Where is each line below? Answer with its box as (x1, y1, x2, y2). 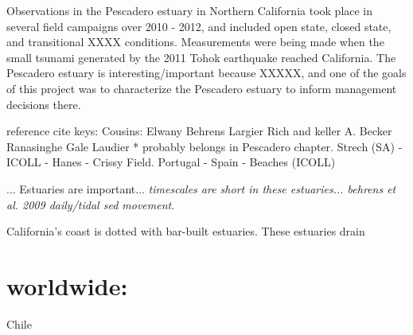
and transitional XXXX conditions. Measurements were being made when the (6, 33, 384, 50)
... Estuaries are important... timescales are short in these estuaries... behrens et (6, 180, 396, 197)
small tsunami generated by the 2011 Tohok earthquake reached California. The (6, 49, 396, 65)
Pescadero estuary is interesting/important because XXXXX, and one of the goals (6, 64, 407, 81)
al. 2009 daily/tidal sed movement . (6, 196, 175, 212)
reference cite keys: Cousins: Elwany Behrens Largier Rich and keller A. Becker (6, 123, 392, 139)
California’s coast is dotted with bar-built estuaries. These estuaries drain (6, 223, 365, 240)
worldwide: (6, 269, 128, 302)
